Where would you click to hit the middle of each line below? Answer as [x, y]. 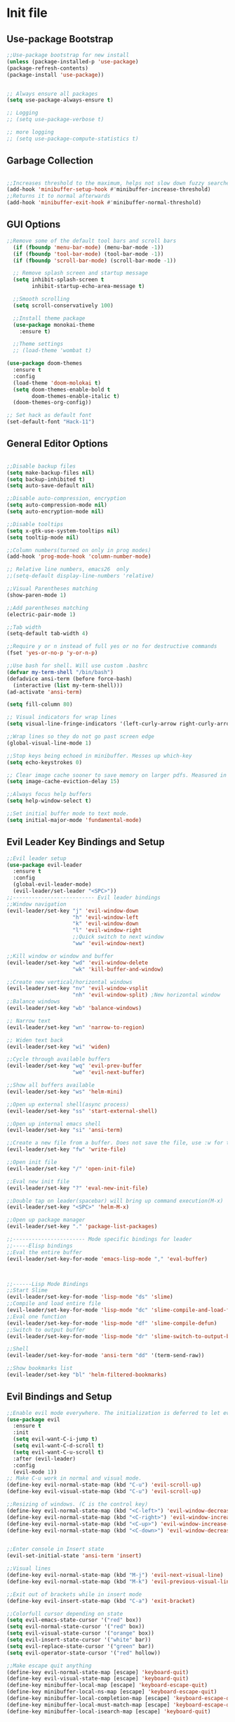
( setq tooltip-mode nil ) [43, 537]
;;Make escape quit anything [49, 1666]
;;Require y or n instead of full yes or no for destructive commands [112, 647]
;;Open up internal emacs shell [54, 1124]
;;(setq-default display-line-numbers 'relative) [81, 576]
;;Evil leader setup [37, 858]
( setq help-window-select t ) [49, 801]
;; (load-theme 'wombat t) [52, 351]
